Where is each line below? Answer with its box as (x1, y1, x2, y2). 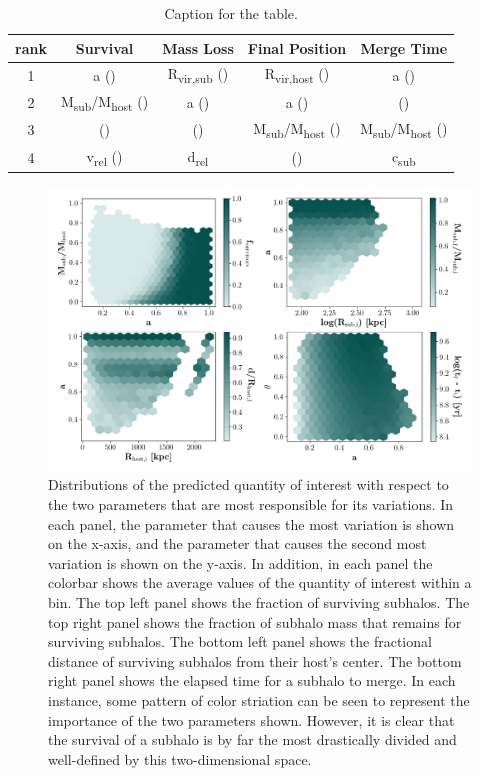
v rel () (86, 145, 123, 169)
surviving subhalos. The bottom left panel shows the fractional (48, 631, 432, 652)
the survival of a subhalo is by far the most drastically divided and (48, 729, 457, 750)
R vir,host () (264, 63, 330, 87)
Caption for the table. (164, 3, 298, 23)
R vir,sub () (167, 63, 229, 87)
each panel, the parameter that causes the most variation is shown (48, 513, 455, 534)
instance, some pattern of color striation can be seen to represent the (48, 689, 470, 710)
